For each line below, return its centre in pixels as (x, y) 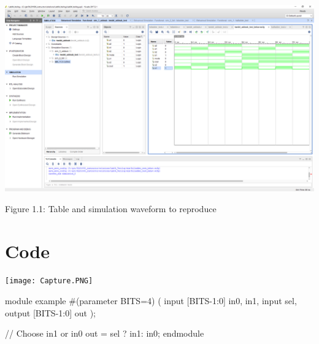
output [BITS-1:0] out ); (50, 312)
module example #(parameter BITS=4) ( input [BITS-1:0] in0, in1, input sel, (151, 301)
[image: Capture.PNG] (49, 281)
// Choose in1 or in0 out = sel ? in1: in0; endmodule (105, 333)
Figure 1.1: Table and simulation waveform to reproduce (111, 208)
